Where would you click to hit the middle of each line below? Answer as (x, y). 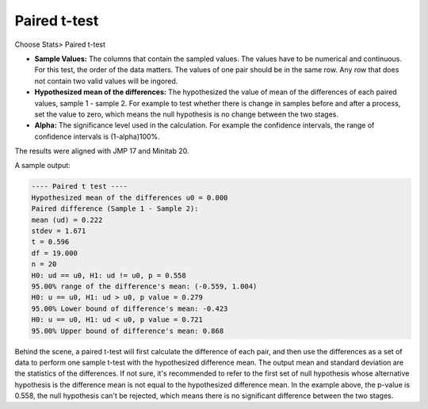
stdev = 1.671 (59, 231)
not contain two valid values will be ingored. (106, 81)
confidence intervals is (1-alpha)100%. (97, 136)
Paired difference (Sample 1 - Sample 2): (115, 209)
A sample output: (42, 166)
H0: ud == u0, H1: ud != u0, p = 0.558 (109, 275)
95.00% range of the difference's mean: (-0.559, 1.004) (144, 286)
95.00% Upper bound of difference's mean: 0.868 (128, 331)
